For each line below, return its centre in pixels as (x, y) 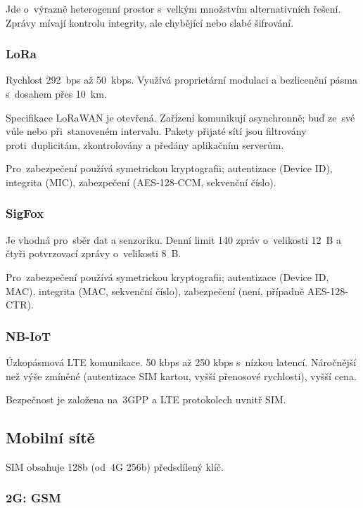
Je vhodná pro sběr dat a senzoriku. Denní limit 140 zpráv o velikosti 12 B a (173, 239)
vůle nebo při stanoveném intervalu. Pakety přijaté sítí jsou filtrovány (156, 131)
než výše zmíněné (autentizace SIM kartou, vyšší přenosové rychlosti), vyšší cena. (181, 376)
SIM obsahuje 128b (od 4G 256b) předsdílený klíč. (115, 466)
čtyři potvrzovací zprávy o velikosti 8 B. (94, 253)
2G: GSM (33, 498)
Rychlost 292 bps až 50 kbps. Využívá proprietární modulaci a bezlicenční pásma (181, 80)
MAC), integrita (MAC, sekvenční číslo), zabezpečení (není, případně (155, 291)
